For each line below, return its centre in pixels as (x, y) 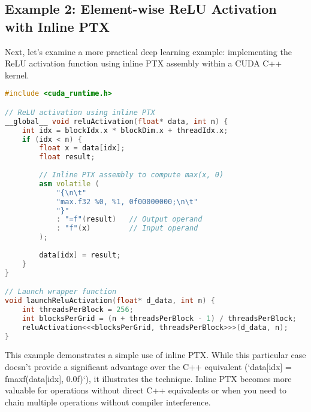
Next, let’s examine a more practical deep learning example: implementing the (148, 51)
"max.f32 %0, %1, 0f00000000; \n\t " (127, 202)
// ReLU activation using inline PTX (80, 112)
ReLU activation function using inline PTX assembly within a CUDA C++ (144, 63)
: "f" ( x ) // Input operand (127, 228)
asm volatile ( (69, 184)
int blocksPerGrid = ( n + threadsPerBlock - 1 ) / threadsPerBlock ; (159, 318)
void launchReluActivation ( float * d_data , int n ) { (110, 301)
